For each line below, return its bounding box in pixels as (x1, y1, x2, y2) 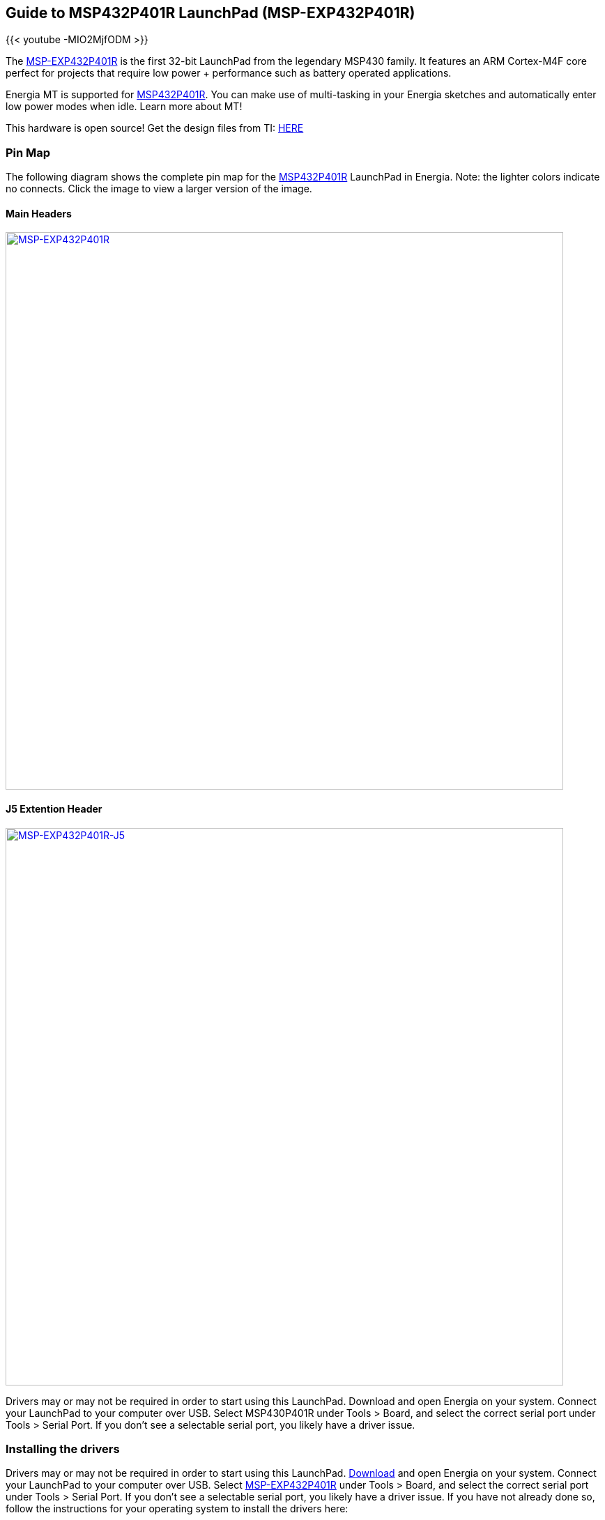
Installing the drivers (6, 1441, 120, 1456)
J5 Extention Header (6, 803, 102, 815)
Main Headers (6, 207, 72, 220)
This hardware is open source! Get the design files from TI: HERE (6, 122, 304, 135)
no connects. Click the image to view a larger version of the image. (6, 183, 312, 195)
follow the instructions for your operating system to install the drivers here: (6, 1503, 349, 1515)
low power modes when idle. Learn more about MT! (6, 100, 243, 113)
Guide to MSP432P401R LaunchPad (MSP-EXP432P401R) (6, 4, 415, 22)
